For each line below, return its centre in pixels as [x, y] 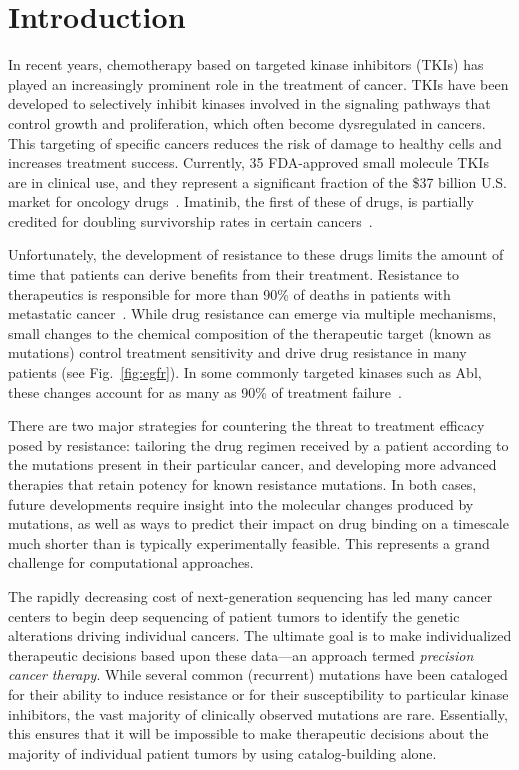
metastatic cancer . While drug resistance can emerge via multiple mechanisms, [252, 313]
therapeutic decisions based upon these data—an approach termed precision [241, 654]
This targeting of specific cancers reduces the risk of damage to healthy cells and [255, 142]
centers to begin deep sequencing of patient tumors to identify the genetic [234, 615]
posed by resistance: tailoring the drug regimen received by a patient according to [258, 444]
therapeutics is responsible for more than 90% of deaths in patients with [229, 293]
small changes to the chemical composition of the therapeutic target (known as [249, 332]
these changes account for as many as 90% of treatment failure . [205, 391]
